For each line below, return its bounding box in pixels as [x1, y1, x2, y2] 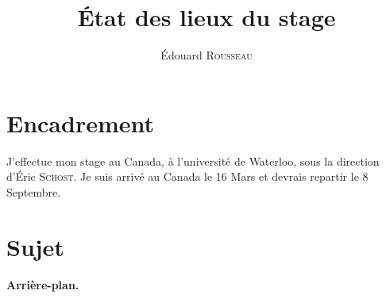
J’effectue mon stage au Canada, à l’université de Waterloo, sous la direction [6, 152, 380, 169]
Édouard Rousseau [160, 47, 253, 63]
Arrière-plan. [6, 277, 79, 293]
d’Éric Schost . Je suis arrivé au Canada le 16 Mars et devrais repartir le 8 [6, 168, 369, 185]
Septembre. [6, 183, 61, 200]
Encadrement [6, 106, 155, 139]
